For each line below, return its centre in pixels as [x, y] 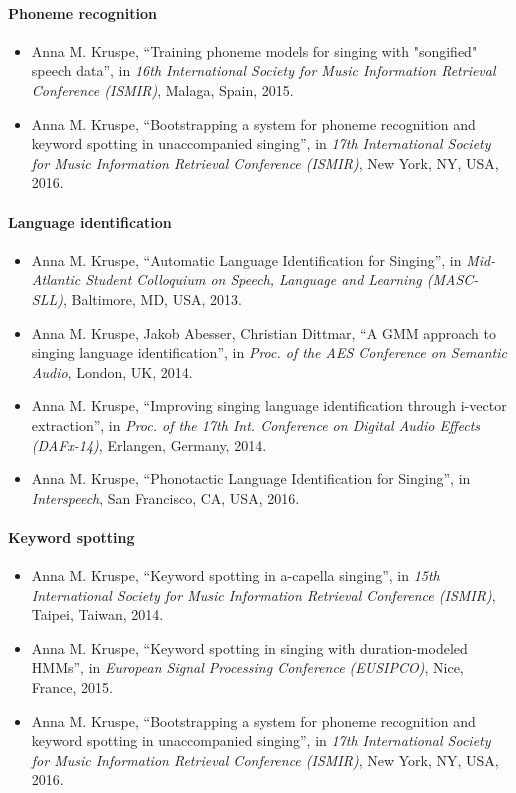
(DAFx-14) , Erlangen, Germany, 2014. [149, 444]
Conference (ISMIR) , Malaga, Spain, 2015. [162, 89]
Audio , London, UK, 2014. [112, 371]
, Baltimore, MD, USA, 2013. [152, 298]
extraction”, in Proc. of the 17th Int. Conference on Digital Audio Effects [256, 424]
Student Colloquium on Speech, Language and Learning [253, 279]
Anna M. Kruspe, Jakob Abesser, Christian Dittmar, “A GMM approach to [263, 332]
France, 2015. [72, 687]
